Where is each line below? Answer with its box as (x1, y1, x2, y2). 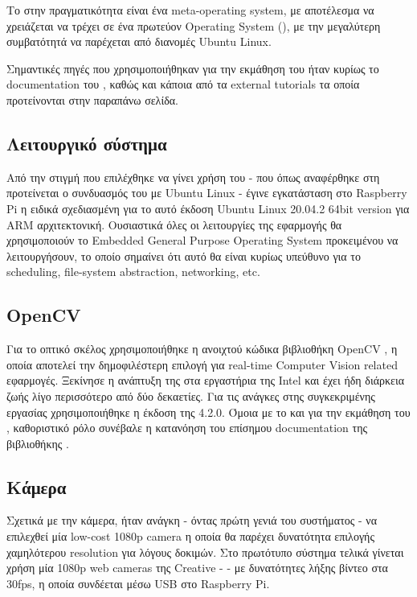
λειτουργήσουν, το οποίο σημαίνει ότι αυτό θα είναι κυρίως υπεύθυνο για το (6, 247, 361, 264)
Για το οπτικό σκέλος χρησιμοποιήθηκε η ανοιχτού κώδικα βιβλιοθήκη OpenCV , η (6, 340, 398, 357)
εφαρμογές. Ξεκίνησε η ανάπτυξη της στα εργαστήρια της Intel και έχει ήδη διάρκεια (6, 372, 405, 389)
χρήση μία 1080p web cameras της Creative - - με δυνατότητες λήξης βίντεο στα (6, 559, 388, 576)
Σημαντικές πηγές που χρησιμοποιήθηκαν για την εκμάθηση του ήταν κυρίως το (6, 60, 379, 76)
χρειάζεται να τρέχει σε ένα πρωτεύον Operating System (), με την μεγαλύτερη (6, 17, 381, 34)
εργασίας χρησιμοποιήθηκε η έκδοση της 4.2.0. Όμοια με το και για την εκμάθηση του (6, 403, 411, 420)
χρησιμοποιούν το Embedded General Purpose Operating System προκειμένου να (6, 232, 399, 249)
